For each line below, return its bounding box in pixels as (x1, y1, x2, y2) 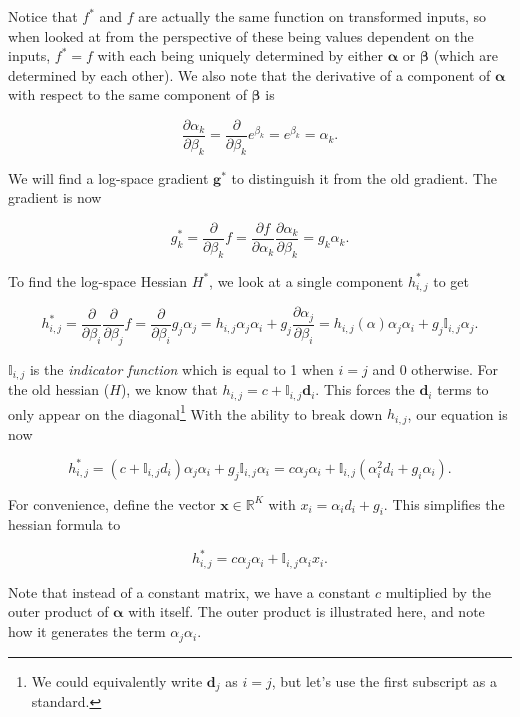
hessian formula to (8, 514, 121, 535)
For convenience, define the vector (8, 493, 216, 514)
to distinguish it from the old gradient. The (231, 167, 497, 188)
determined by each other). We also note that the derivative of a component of (8, 64, 491, 85)
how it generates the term (8, 621, 166, 642)
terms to (437, 379, 489, 400)
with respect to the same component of (8, 84, 247, 105)
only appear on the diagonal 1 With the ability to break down (8, 400, 383, 424)
